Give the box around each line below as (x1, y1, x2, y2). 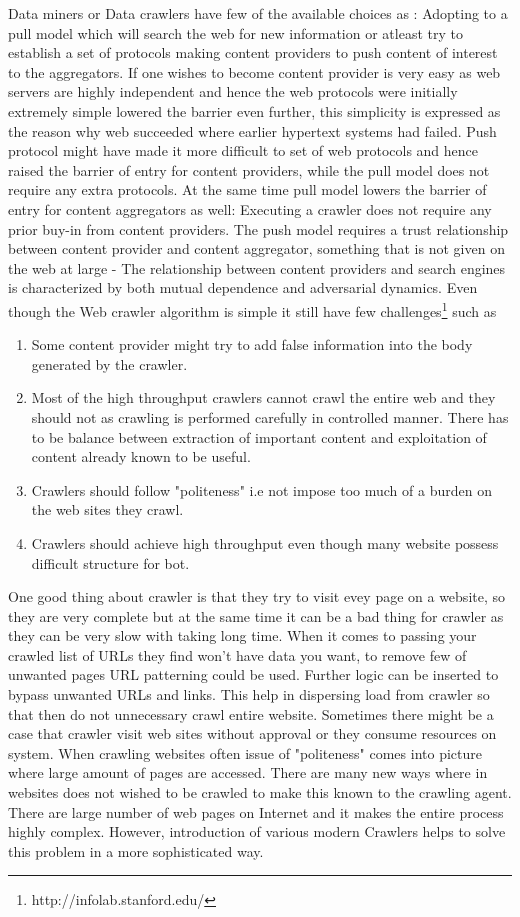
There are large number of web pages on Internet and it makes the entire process (8, 801, 504, 822)
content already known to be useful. (31, 446, 251, 467)
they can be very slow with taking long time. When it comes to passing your (8, 625, 477, 646)
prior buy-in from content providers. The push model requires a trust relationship (8, 218, 509, 239)
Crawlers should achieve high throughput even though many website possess (31, 532, 499, 553)
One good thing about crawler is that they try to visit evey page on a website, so (8, 586, 506, 607)
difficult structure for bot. (31, 552, 190, 573)
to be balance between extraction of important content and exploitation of (31, 426, 487, 447)
